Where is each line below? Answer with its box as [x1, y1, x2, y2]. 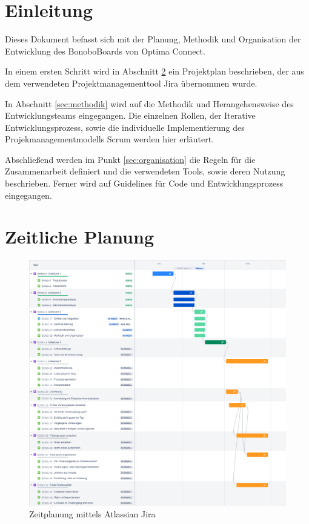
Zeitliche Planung [5, 224, 154, 249]
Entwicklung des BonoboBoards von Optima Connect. [5, 44, 205, 57]
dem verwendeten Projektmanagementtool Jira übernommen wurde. [5, 76, 257, 89]
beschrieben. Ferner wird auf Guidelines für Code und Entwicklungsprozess [5, 177, 284, 190]
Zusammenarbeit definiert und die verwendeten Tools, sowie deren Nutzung [5, 165, 285, 177]
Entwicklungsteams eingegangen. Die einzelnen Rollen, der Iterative [5, 109, 256, 122]
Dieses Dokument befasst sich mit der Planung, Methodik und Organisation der [5, 33, 301, 45]
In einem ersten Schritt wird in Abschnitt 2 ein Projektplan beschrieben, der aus [5, 65, 304, 78]
